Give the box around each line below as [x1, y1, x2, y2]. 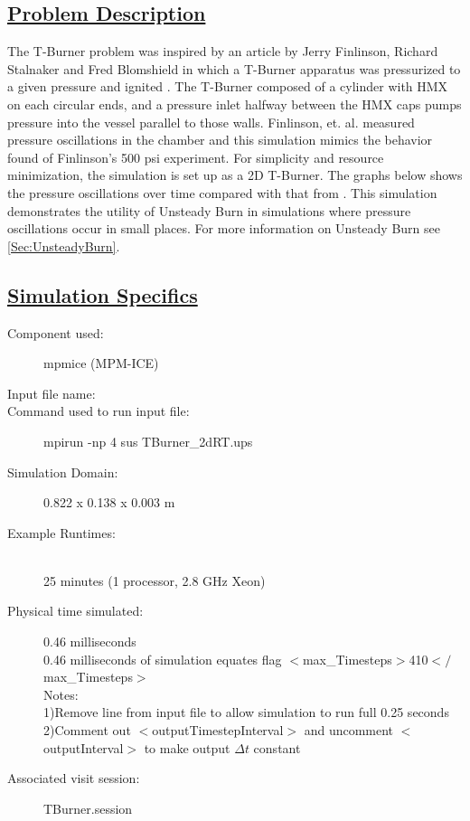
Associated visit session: [7, 769, 140, 788]
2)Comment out [43, 721, 131, 740]
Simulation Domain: [7, 462, 118, 481]
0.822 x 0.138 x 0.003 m [43, 493, 175, 512]
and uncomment [304, 721, 394, 740]
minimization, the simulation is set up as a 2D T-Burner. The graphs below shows [7, 165, 463, 184]
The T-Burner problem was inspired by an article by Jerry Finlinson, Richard [7, 42, 438, 61]
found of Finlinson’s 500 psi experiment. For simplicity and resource [7, 147, 384, 166]
